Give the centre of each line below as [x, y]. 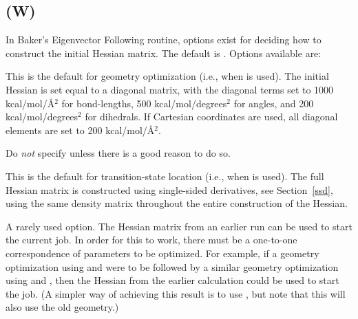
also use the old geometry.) [62, 307]
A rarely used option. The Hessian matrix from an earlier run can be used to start [179, 226]
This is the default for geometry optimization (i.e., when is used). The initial [167, 76]
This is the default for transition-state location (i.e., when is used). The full [165, 176]
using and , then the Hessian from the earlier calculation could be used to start [172, 280]
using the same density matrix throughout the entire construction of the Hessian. [177, 203]
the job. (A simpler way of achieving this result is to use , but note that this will [176, 293]
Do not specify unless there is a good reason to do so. [118, 153]
